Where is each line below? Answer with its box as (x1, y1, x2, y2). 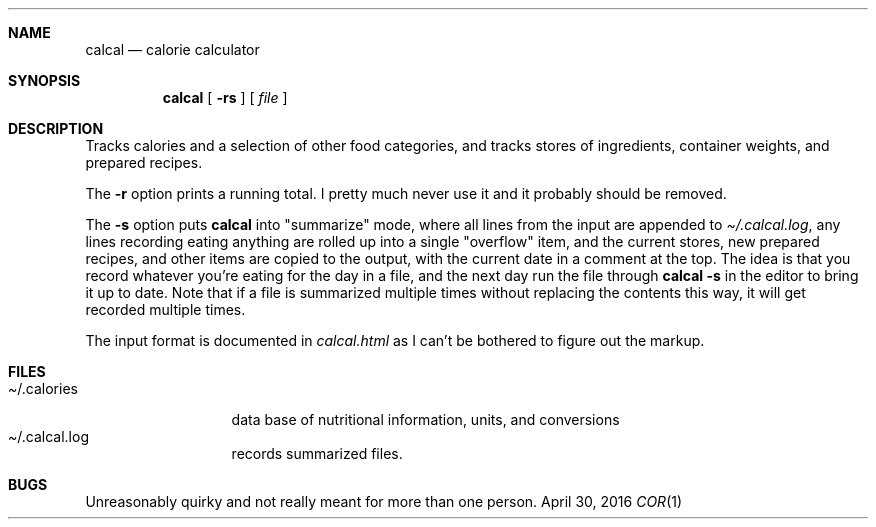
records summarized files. (231, 445, 403, 462)
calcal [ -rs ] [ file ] (162, 89, 288, 106)
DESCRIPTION (8, 120, 104, 137)
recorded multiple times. (85, 301, 246, 318)
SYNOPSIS (8, 72, 81, 89)
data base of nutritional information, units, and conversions (231, 411, 620, 428)
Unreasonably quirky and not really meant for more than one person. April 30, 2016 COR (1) (85, 493, 683, 510)
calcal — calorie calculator (85, 41, 260, 58)
